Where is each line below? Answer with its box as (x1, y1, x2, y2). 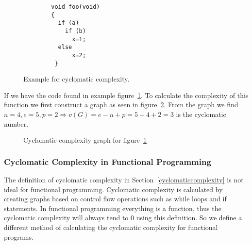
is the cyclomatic (176, 109, 226, 119)
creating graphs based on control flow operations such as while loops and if (4, 194, 227, 204)
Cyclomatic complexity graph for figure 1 (23, 135, 147, 145)
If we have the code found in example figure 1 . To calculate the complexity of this (4, 90, 249, 100)
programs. (4, 231, 34, 242)
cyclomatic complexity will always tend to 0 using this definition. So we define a (4, 212, 242, 223)
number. (4, 118, 29, 129)
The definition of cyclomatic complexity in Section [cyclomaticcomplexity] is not (4, 175, 244, 185)
